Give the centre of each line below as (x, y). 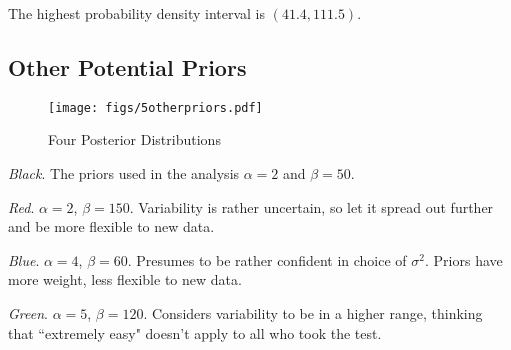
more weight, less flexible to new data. (125, 279)
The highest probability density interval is (136, 13)
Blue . (24, 259)
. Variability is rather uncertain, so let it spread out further (311, 206)
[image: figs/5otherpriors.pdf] (155, 107)
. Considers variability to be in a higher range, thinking (313, 313)
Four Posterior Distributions (134, 139)
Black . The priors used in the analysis (124, 173)
